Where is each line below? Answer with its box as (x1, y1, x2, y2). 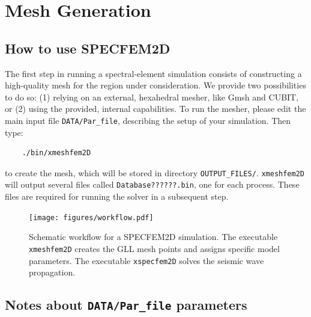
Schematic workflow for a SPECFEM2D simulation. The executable (29, 230, 278, 243)
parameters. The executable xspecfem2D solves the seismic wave (29, 254, 264, 266)
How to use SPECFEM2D (5, 38, 171, 57)
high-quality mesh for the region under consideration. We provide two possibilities (5, 79, 306, 91)
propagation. (29, 266, 76, 279)
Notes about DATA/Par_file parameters (5, 295, 247, 314)
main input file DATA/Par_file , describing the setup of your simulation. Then (5, 114, 291, 126)
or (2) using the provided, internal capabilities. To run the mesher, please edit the (5, 102, 306, 115)
